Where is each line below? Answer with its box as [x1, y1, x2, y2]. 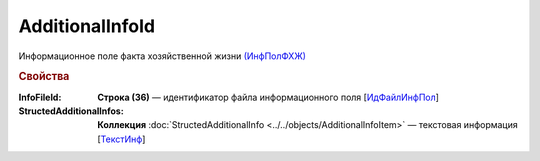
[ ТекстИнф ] [97, 133, 146, 145]
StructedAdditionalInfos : [18, 105, 124, 117]
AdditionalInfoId [18, 15, 155, 37]
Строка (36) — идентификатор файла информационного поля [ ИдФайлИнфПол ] [97, 91, 440, 103]
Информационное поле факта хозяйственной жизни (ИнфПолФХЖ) [18, 50, 307, 62]
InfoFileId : [18, 91, 62, 103]
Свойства [18, 70, 70, 84]
